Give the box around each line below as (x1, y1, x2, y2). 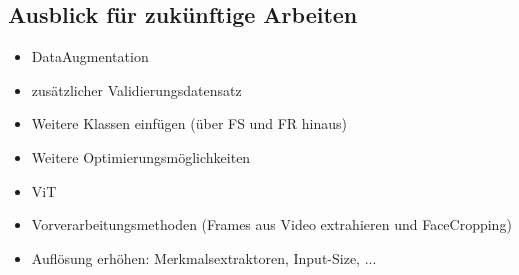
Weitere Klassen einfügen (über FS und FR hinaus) (31, 113, 347, 134)
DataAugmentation (31, 46, 149, 67)
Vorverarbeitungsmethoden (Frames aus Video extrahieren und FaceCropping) (31, 214, 512, 235)
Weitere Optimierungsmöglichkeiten (31, 146, 251, 167)
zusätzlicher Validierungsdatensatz (31, 79, 242, 100)
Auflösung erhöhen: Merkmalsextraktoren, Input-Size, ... (31, 247, 377, 268)
